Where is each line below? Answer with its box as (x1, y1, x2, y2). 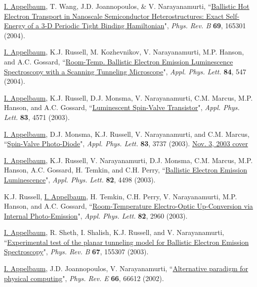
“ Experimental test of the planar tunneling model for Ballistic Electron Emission (4, 236, 249, 247)
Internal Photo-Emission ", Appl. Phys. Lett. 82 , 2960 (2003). (4, 210, 188, 221)
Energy (4, 20, 26, 31)
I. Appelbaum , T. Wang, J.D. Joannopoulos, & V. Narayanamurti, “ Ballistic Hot (4, 1, 250, 11)
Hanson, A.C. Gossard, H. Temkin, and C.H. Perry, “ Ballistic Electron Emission (4, 165, 247, 175)
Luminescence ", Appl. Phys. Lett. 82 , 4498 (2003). (4, 174, 156, 184)
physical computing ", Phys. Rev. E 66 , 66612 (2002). (4, 273, 164, 283)
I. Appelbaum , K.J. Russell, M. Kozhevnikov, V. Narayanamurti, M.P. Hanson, (4, 47, 244, 57)
